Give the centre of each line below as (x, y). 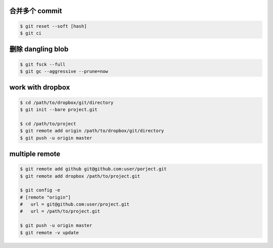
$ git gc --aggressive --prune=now (64, 71)
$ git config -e (40, 190)
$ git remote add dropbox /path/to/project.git (80, 176)
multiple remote (35, 154)
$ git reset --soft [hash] (53, 26)
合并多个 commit (36, 11)
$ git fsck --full (43, 64)
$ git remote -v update (50, 233)
